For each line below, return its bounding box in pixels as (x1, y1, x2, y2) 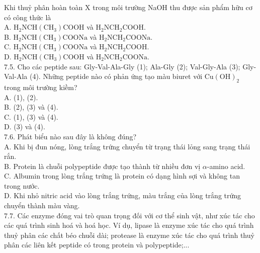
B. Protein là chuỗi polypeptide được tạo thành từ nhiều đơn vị (4, 160, 201, 171)
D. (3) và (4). (4, 121, 45, 132)
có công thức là (4, 12, 51, 22)
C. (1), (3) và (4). (4, 111, 58, 122)
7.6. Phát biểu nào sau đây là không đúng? (4, 131, 137, 141)
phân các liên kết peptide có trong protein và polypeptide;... (4, 239, 190, 250)
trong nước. (4, 180, 40, 191)
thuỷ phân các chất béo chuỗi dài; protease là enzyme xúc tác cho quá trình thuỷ (4, 229, 254, 240)
